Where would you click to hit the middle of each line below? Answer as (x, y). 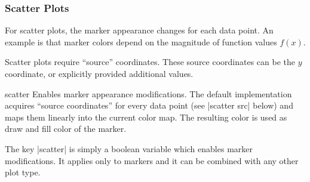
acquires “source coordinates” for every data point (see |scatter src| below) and (149, 105)
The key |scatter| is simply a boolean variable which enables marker (129, 148)
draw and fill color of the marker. (66, 129)
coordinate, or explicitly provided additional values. (99, 73)
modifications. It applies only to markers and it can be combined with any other (152, 160)
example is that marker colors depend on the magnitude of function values (141, 41)
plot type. (23, 172)
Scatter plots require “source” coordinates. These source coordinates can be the (150, 62)
